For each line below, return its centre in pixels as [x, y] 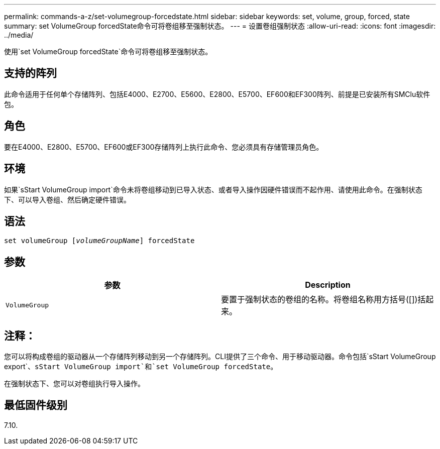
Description [328, 285]
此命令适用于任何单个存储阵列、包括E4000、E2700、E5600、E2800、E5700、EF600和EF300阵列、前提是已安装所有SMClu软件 [217, 94]
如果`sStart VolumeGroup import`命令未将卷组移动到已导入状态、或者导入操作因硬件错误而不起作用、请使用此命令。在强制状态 [213, 189]
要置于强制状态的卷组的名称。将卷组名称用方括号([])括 [323, 300]
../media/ [19, 35]
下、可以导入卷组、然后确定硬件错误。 [67, 199]
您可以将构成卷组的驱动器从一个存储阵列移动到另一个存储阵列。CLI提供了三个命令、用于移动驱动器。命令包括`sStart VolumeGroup [220, 357]
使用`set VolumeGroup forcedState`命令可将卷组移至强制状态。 [108, 51]
